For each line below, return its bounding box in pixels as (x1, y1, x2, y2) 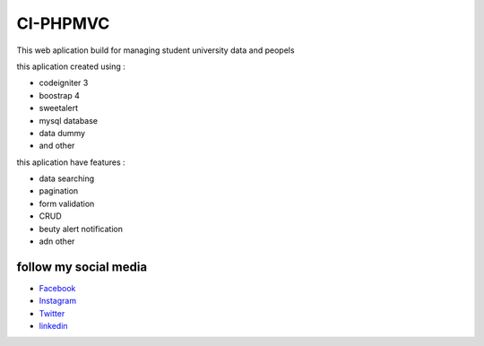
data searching (39, 173, 94, 184)
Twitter (39, 307, 65, 318)
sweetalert (39, 103, 79, 114)
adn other (39, 236, 75, 247)
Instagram (39, 296, 76, 307)
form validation (39, 198, 95, 209)
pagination (39, 186, 79, 196)
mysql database (39, 115, 99, 125)
